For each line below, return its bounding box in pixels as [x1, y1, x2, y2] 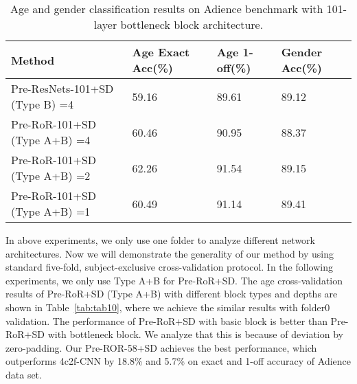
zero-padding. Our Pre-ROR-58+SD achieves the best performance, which [5, 340, 317, 354]
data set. [5, 367, 42, 381]
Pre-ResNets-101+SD [11, 80, 114, 96]
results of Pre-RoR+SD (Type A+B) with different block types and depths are [5, 286, 338, 301]
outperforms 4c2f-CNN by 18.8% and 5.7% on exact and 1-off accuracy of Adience [5, 354, 351, 368]
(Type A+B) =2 [11, 168, 91, 183]
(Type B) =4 [11, 96, 73, 112]
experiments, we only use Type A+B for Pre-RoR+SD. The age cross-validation [5, 273, 343, 287]
